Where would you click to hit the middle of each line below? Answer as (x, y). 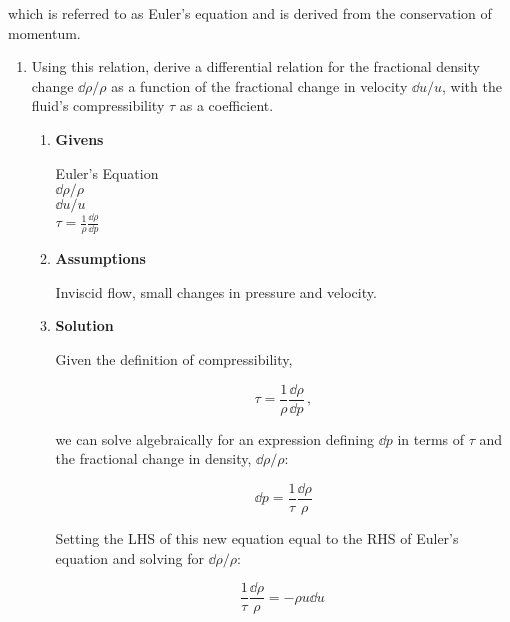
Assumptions (100, 258)
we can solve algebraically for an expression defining (215, 438)
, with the (472, 85)
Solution (84, 325)
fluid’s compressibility (98, 105)
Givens (79, 138)
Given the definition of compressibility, (174, 359)
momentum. (44, 32)
